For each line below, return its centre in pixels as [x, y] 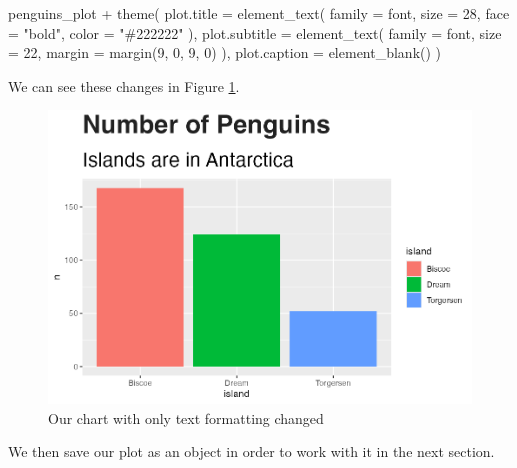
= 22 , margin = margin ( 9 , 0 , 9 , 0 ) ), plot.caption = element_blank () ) [225, 52]
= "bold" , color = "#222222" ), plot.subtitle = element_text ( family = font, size [255, 32]
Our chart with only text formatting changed [186, 417]
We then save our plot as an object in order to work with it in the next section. [251, 451]
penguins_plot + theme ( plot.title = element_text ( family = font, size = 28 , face [259, 13]
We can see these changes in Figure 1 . [124, 85]
